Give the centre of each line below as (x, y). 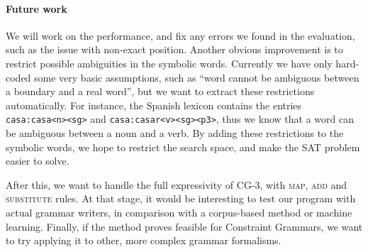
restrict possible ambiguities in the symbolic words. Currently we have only (169, 63)
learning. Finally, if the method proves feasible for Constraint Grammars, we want (184, 226)
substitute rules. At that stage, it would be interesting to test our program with (181, 198)
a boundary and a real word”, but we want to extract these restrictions (160, 91)
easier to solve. (38, 161)
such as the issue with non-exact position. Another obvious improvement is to (174, 49)
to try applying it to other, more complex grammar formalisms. (144, 240)
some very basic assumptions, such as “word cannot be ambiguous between (197, 77)
